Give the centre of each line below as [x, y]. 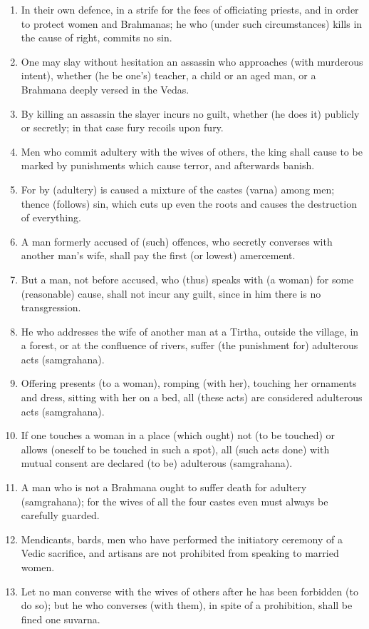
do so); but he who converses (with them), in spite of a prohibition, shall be [187, 605]
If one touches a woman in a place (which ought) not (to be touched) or [178, 435]
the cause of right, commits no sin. [97, 37]
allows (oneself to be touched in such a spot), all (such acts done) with [175, 449]
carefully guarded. [60, 515]
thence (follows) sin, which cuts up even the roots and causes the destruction [189, 203]
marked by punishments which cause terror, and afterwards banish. [168, 165]
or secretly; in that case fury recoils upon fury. [122, 127]
